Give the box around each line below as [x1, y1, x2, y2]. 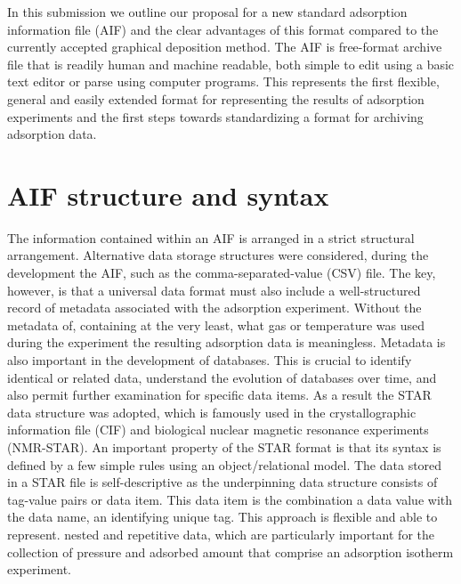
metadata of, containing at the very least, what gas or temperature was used [7, 315, 425, 334]
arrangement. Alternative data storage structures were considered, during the [7, 246, 429, 264]
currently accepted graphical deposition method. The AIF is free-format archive [7, 37, 442, 56]
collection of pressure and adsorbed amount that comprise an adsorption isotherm [7, 542, 454, 561]
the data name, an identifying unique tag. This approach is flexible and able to [7, 507, 438, 526]
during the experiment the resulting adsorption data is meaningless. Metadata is [7, 333, 446, 352]
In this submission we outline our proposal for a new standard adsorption [7, 3, 408, 20]
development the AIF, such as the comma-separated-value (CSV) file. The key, [7, 264, 436, 282]
